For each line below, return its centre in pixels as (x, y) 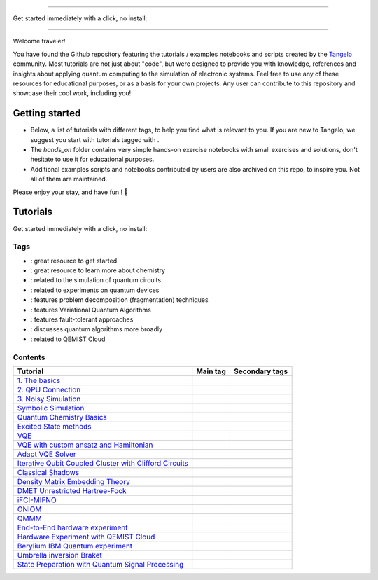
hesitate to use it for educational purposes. (92, 159)
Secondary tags (261, 371)
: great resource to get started (74, 261)
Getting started (47, 113)
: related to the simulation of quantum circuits (96, 280)
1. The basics (39, 380)
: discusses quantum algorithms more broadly (97, 329)
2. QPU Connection (49, 389)
